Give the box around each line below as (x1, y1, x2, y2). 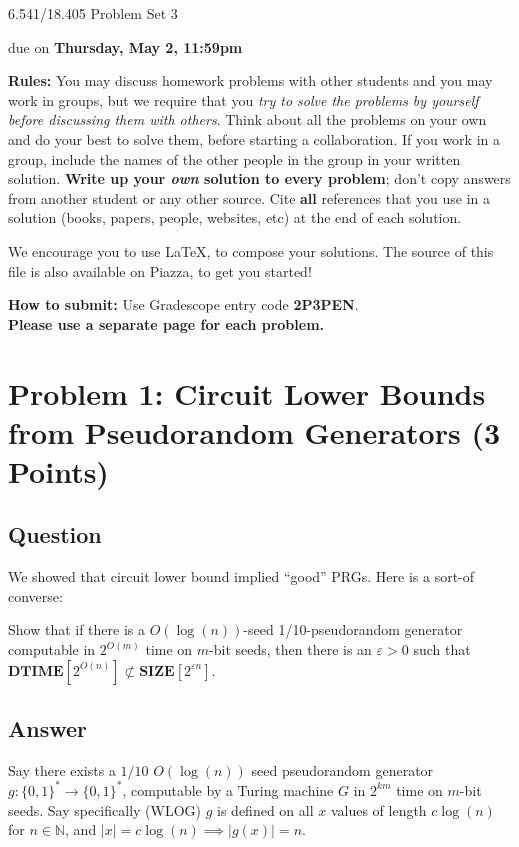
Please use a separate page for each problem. (8, 313, 325, 334)
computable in (8, 639, 96, 660)
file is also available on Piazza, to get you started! (8, 260, 312, 281)
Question (8, 519, 102, 550)
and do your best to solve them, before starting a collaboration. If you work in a (8, 128, 501, 149)
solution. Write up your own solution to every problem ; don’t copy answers (8, 168, 511, 189)
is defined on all (217, 799, 314, 820)
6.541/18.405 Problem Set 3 (8, 3, 178, 23)
